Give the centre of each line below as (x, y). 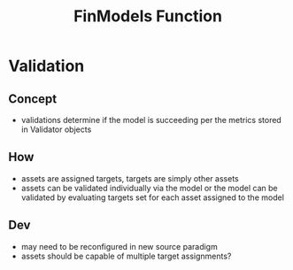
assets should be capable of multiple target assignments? (126, 256)
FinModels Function (148, 16)
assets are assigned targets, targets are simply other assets (130, 178)
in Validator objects (56, 129)
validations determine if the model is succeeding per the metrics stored (151, 120)
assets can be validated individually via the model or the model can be (149, 188)
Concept (33, 99)
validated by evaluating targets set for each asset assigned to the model (153, 197)
